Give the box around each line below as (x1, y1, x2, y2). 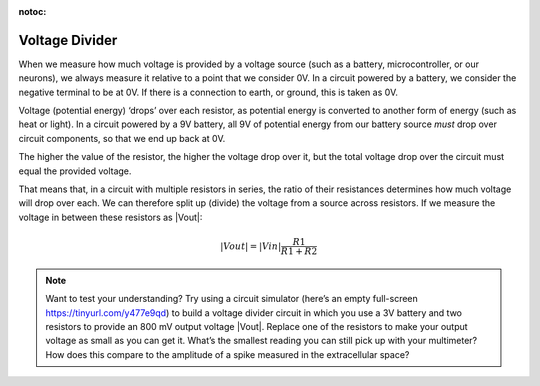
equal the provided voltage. (18, 165, 132, 177)
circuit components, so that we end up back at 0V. (18, 132, 226, 144)
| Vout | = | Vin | (220, 240, 282, 252)
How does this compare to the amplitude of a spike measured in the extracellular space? (45, 348, 410, 360)
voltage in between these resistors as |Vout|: (18, 211, 203, 223)
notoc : (18, 6, 47, 17)
